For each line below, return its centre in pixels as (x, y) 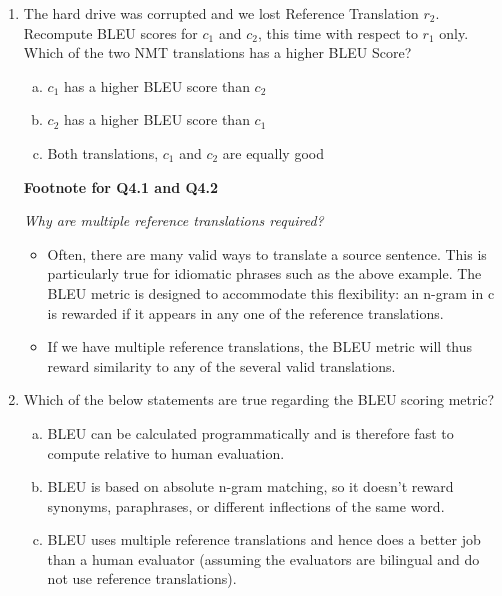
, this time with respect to (337, 32)
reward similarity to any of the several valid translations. (221, 365)
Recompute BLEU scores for (110, 32)
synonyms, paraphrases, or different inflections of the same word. (246, 505)
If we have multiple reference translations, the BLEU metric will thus (260, 346)
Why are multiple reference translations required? (173, 220)
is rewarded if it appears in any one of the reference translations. (245, 312)
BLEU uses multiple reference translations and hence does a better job (264, 539)
